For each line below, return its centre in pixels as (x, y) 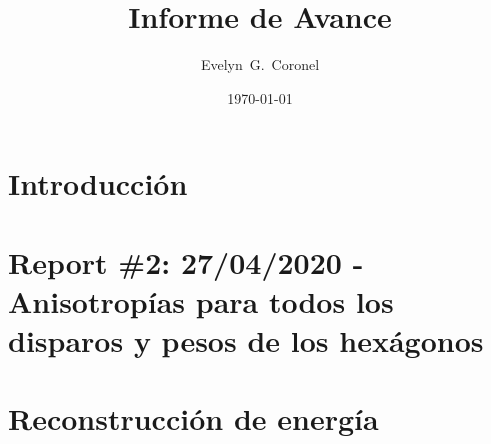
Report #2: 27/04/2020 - (186, 261)
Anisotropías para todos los (201, 300)
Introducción (98, 183)
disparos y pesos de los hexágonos (246, 340)
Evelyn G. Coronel (260, 64)
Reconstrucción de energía (193, 418)
